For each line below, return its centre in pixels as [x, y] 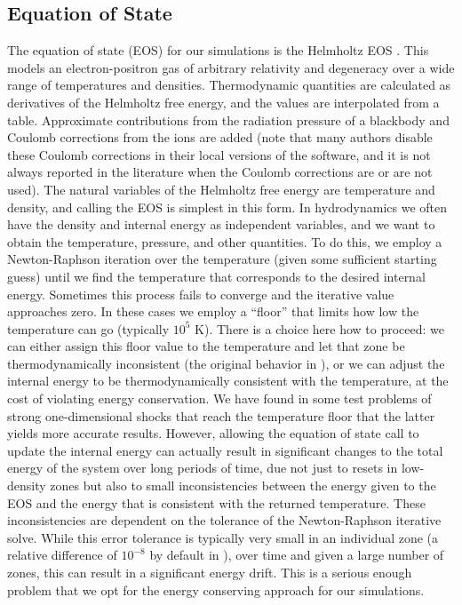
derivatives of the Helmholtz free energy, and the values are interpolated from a [223, 102]
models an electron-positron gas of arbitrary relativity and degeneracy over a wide [231, 67]
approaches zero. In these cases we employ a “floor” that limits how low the [213, 311]
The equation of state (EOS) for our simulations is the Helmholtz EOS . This [218, 50]
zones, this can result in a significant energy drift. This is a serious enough [210, 573]
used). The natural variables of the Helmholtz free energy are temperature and [221, 189]
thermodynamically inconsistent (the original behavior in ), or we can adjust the [226, 363]
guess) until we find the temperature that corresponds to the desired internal [216, 276]
